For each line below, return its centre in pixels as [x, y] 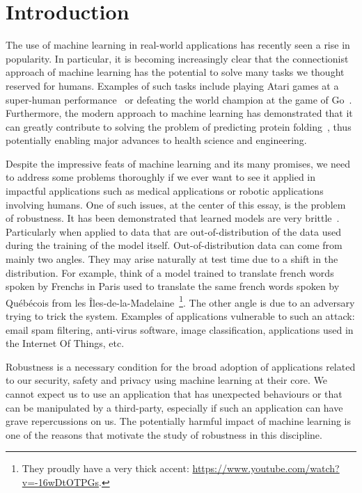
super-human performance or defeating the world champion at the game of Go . [179, 99]
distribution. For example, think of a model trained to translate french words [170, 272]
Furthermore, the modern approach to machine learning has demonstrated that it [179, 113]
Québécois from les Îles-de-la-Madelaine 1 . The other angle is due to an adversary [180, 301]
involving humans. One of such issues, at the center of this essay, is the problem [176, 204]
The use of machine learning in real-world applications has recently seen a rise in [178, 45]
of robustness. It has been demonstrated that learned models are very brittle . [173, 218]
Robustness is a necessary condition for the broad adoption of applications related [181, 366]
